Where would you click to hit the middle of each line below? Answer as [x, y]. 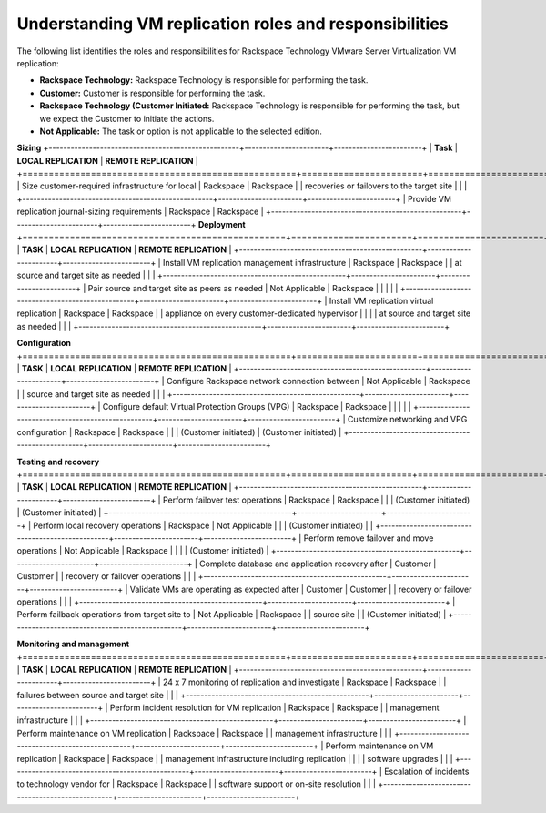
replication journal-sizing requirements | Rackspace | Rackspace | [140, 212]
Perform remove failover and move [369, 538]
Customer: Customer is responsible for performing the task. [152, 93]
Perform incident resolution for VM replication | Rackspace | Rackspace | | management [275, 708]
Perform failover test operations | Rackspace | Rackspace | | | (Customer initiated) [316, 500]
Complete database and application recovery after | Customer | [318, 564]
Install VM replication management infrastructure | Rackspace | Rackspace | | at [313, 262]
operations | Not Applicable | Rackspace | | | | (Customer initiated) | [143, 551]
